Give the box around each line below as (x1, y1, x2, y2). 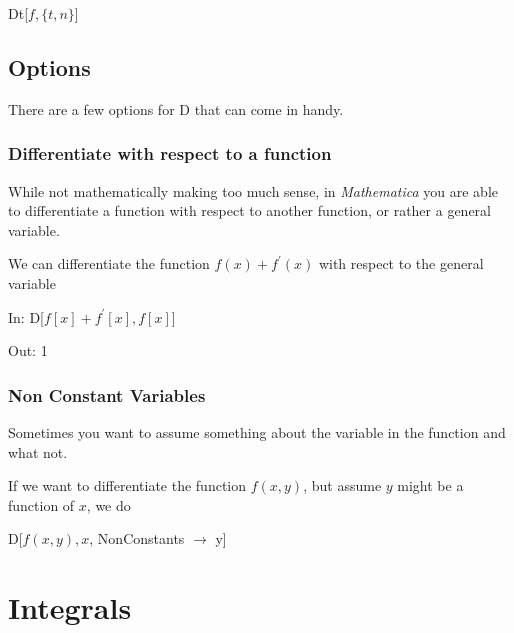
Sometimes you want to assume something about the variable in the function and (8, 421, 506, 442)
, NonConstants (89, 528, 185, 549)
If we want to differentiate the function (8, 475, 247, 496)
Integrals (8, 587, 132, 628)
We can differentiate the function (8, 253, 210, 274)
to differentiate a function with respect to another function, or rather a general (8, 200, 491, 221)
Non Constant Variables (8, 382, 206, 407)
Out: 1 (8, 340, 48, 361)
